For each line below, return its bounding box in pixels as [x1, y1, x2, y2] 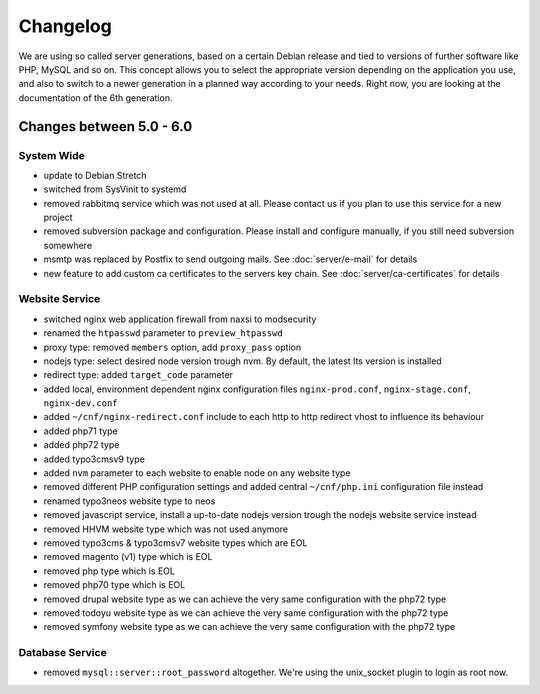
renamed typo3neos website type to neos [43, 495, 216, 507]
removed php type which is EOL [43, 565, 175, 577]
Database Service [18, 646, 107, 660]
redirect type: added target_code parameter [43, 369, 234, 381]
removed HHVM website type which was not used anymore [43, 523, 289, 535]
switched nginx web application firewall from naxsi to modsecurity [43, 313, 317, 325]
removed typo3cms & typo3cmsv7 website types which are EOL [43, 537, 308, 549]
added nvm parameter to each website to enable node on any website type [43, 467, 351, 479]
